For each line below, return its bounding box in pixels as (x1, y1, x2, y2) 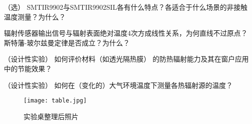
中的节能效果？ (4, 63, 52, 73)
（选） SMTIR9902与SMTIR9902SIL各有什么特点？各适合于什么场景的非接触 (4, 2, 248, 12)
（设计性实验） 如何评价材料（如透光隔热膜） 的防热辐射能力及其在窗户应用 (4, 54, 249, 64)
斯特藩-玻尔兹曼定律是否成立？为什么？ (4, 37, 130, 47)
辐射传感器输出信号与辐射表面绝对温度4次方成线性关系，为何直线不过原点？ (4, 28, 248, 38)
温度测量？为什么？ (4, 11, 66, 21)
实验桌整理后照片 (24, 111, 78, 121)
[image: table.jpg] (24, 97, 87, 104)
